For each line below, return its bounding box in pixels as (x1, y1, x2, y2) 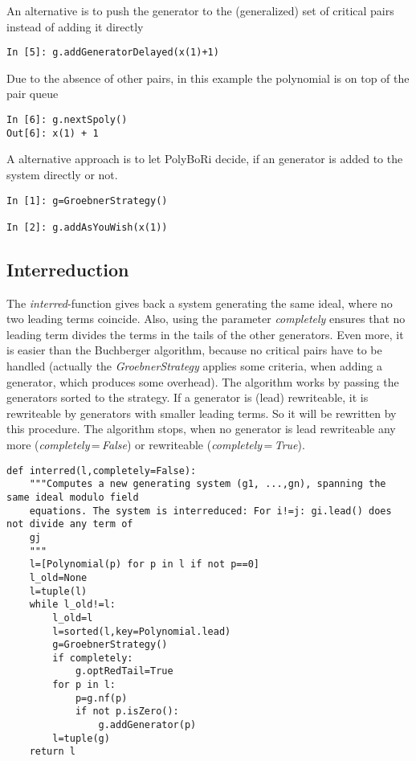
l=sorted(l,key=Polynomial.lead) (52, 625, 231, 637)
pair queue (6, 85, 59, 102)
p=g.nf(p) (75, 692, 128, 704)
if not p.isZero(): (75, 706, 179, 718)
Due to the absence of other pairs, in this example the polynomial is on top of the (6, 69, 410, 86)
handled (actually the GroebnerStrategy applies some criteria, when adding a (6, 358, 382, 374)
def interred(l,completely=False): (6, 464, 197, 477)
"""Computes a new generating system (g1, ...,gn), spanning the (29, 478, 386, 490)
